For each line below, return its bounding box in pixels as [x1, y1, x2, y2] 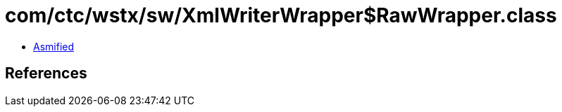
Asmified [33, 40, 75, 52]
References [5, 64, 87, 83]
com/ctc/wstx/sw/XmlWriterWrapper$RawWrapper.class [5, 3, 557, 27]
